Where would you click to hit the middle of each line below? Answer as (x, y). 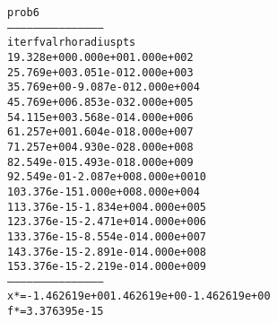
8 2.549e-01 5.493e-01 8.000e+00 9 (100, 162)
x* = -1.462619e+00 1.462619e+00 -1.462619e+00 (139, 296)
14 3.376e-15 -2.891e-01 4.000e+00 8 (107, 252)
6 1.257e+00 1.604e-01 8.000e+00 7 (100, 132)
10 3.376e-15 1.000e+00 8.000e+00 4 (104, 191)
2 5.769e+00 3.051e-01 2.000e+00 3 (100, 72)
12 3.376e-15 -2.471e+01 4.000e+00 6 (107, 222)
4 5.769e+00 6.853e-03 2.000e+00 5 (100, 102)
